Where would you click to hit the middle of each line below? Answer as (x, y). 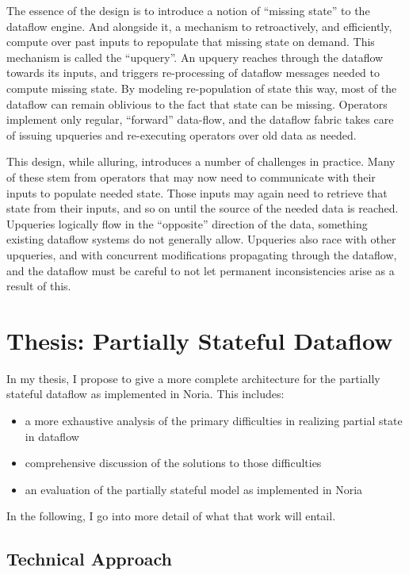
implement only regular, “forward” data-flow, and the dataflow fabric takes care (200, 119)
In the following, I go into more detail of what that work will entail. (171, 516)
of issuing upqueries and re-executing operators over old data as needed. (182, 134)
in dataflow (52, 436)
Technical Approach (89, 559)
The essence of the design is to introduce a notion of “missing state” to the (188, 10)
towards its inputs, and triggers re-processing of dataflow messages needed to (193, 73)
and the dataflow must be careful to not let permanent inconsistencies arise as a (201, 270)
